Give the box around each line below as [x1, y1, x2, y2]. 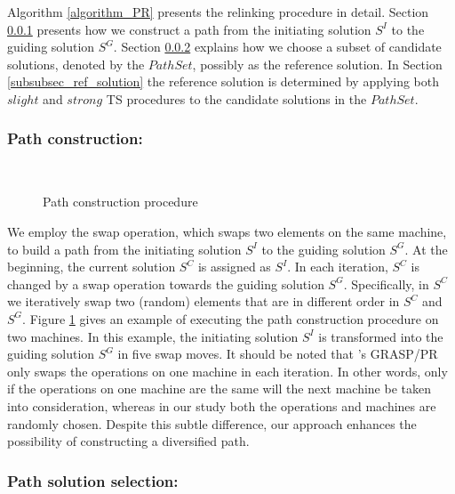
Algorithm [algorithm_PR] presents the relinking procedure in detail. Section [7, 3, 429, 20]
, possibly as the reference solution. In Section [192, 54, 443, 73]
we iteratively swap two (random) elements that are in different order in [7, 292, 400, 311]
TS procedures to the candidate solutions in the [106, 89, 367, 108]
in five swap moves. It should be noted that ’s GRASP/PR [117, 344, 438, 363]
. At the [404, 239, 448, 258]
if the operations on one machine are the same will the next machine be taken [7, 379, 431, 398]
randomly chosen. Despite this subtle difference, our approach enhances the [7, 414, 417, 433]
